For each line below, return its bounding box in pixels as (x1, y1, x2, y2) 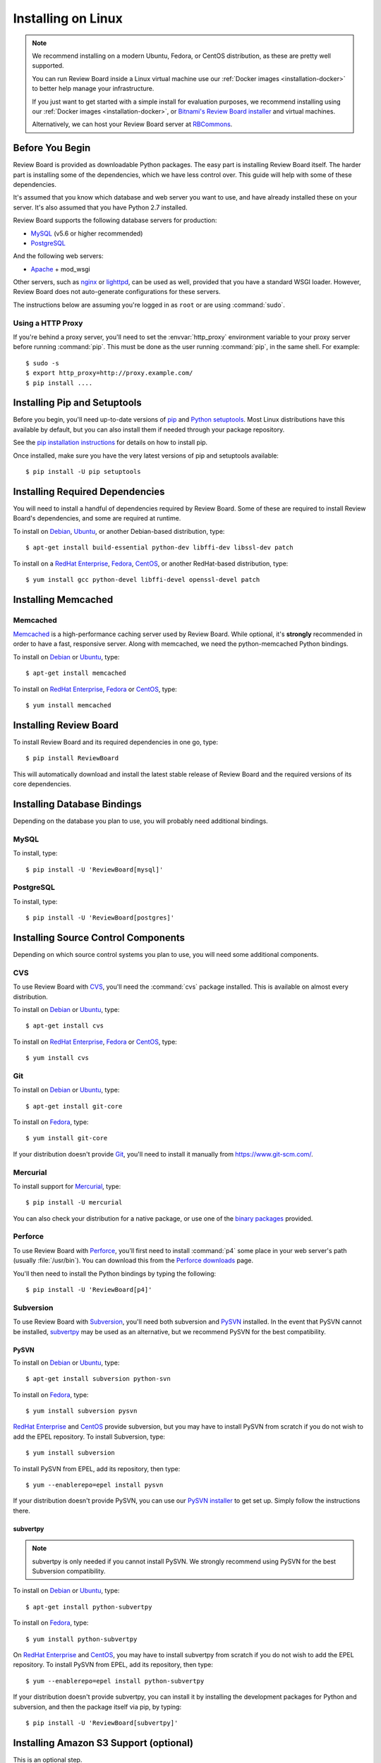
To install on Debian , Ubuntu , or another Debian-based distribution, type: (13, 527, 225, 535)
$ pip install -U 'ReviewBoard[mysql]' (25, 865, 164, 874)
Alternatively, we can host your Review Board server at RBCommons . (32, 120, 233, 128)
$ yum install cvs (25, 1054, 90, 1062)
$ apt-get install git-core (25, 1102, 123, 1110)
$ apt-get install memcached (25, 669, 126, 677)
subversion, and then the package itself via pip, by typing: (13, 1702, 182, 1711)
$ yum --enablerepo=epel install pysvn (25, 1481, 164, 1489)
